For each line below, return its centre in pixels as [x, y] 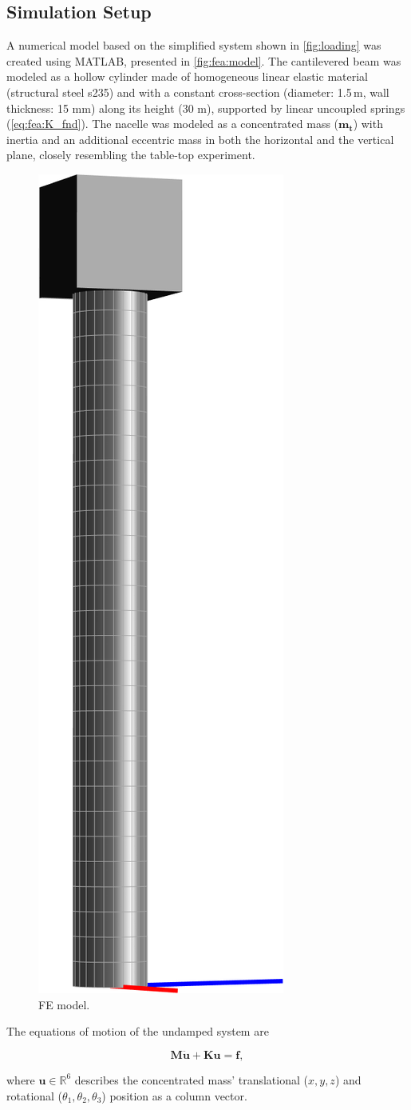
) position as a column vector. [174, 1095]
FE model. [64, 1004]
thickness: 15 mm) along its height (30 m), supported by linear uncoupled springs [206, 108]
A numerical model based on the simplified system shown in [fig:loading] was [194, 45]
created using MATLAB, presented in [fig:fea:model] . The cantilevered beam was [204, 60]
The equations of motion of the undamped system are [138, 1031]
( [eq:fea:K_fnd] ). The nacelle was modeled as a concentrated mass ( [173, 124]
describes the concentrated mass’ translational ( [191, 1079]
